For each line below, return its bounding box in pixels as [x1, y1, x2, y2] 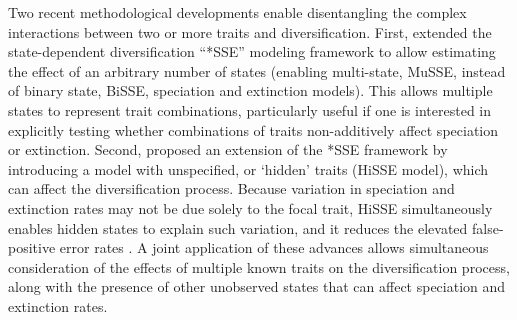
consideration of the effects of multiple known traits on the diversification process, [8, 256, 510, 277]
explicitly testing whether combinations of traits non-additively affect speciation [8, 119, 499, 140]
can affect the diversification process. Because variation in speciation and [8, 178, 455, 199]
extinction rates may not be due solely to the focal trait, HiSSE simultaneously [8, 197, 493, 218]
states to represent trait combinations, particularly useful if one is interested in [8, 99, 491, 120]
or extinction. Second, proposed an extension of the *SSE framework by [8, 139, 448, 160]
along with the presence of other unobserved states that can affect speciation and [8, 276, 506, 297]
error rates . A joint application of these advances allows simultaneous [59, 237, 489, 258]
